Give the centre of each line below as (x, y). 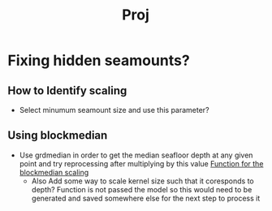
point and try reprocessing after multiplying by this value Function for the (141, 163)
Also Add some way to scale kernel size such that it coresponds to (142, 181)
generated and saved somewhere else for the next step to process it (146, 198)
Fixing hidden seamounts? (99, 60)
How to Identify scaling (67, 90)
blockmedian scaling (54, 172)
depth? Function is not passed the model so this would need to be (142, 189)
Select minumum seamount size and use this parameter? (114, 110)
